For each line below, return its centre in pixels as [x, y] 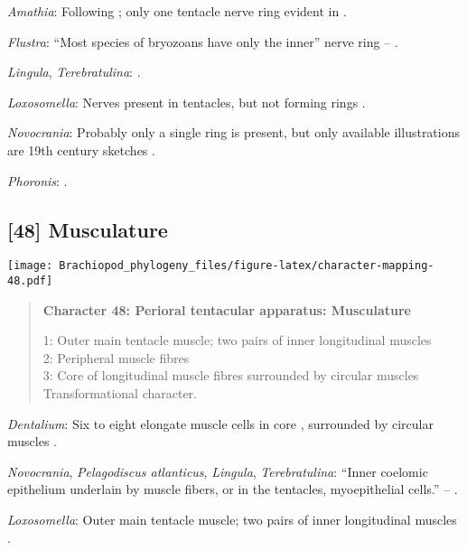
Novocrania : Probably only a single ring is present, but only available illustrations [234, 132]
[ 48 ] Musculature [88, 229]
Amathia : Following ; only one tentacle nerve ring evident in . [177, 11]
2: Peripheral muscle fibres [116, 357]
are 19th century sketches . [81, 149]
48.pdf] [30, 281]
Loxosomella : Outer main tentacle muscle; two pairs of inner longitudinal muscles [232, 520]
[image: [30, 266]
